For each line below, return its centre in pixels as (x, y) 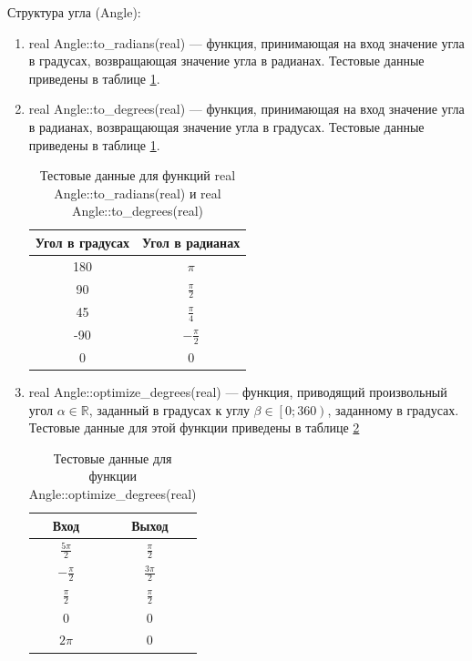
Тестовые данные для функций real (138, 175)
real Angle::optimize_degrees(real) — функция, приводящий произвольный (238, 391)
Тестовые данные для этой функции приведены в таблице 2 (194, 427)
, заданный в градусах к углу (169, 409)
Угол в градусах (82, 242)
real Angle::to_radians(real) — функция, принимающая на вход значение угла (246, 42)
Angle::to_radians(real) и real (138, 193)
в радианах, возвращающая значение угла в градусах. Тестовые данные (226, 126)
